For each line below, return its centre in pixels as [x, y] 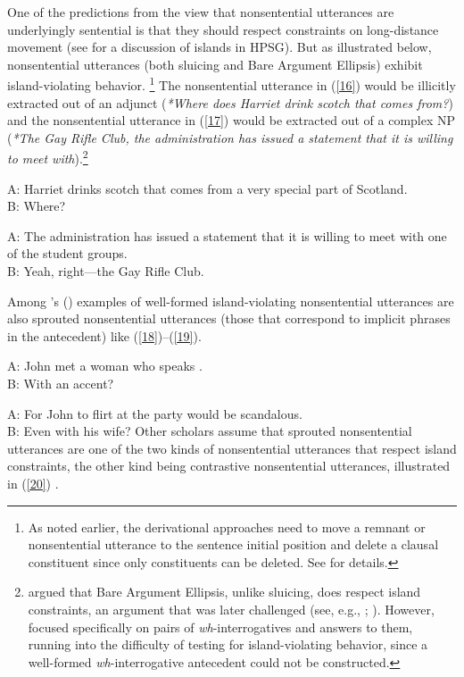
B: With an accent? [61, 383]
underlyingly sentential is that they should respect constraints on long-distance [223, 29]
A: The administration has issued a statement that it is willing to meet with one [227, 235]
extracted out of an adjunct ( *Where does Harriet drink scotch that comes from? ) [230, 102]
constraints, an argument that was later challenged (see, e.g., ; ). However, [231, 609]
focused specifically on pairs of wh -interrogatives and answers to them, [220, 627]
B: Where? [37, 206]
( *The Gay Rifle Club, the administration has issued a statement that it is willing [230, 137]
